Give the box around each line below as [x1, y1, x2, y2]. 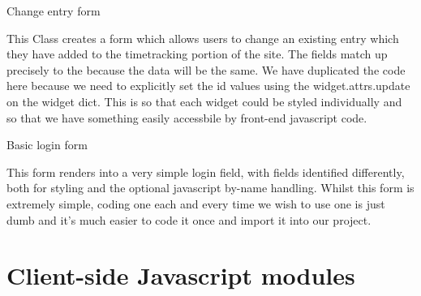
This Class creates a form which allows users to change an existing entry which [6, 29, 399, 46]
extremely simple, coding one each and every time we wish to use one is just [6, 195, 385, 212]
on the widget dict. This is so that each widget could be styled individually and [6, 92, 402, 109]
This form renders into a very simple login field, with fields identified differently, [6, 163, 405, 180]
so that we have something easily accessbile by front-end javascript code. [6, 109, 367, 126]
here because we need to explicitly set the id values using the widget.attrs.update [6, 77, 410, 94]
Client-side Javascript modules [6, 259, 355, 292]
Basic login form [6, 136, 88, 153]
